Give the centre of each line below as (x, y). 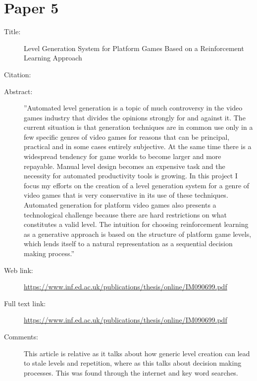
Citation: (18, 74)
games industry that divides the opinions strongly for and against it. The (135, 117)
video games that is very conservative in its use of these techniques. (126, 195)
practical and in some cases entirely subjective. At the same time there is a (138, 146)
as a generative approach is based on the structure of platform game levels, (138, 234)
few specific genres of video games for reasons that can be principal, (127, 136)
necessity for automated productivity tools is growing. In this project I (131, 176)
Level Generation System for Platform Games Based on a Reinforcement (134, 48)
